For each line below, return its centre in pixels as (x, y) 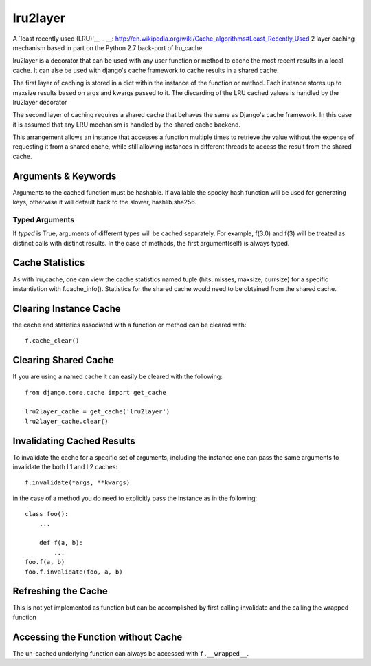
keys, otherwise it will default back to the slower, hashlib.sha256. (105, 202)
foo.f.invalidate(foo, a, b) (74, 572)
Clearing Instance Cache (67, 309)
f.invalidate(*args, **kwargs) (78, 483)
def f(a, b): (61, 543)
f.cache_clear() (52, 341)
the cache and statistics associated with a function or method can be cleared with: (130, 325)
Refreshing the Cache (60, 591)
